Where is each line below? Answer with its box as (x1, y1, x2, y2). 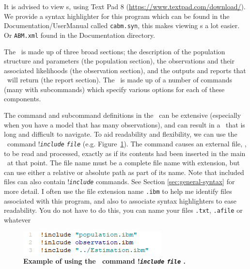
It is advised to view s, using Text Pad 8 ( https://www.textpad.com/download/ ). (4, 1, 246, 11)
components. (4, 94, 41, 104)
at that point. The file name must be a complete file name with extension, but (7, 158, 240, 168)
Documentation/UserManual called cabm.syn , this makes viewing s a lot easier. (4, 20, 240, 31)
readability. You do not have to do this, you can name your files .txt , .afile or (4, 205, 243, 215)
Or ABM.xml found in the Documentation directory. (4, 30, 155, 40)
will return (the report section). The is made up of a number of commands (7, 75, 232, 85)
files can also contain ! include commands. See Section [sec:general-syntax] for (4, 176, 235, 187)
